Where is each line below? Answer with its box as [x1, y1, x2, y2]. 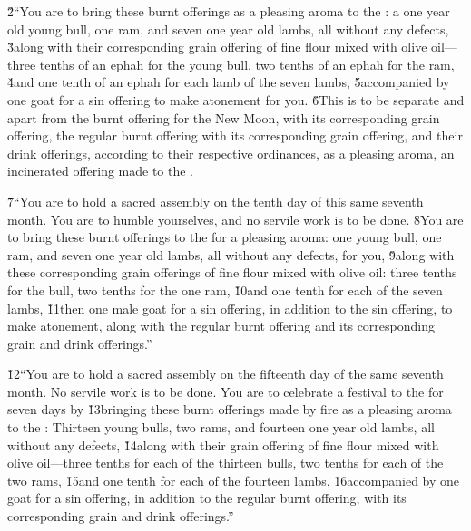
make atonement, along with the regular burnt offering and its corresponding [7, 316, 435, 335]
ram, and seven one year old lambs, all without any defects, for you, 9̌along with [7, 245, 455, 264]
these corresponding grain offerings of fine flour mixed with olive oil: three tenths [7, 263, 457, 282]
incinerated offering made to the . [7, 161, 194, 180]
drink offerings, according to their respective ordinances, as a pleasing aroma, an [7, 143, 455, 162]
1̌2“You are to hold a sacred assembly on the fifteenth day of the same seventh [7, 364, 444, 383]
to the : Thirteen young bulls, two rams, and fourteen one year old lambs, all [7, 418, 435, 437]
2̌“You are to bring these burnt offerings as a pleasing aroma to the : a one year [7, 2, 450, 20]
